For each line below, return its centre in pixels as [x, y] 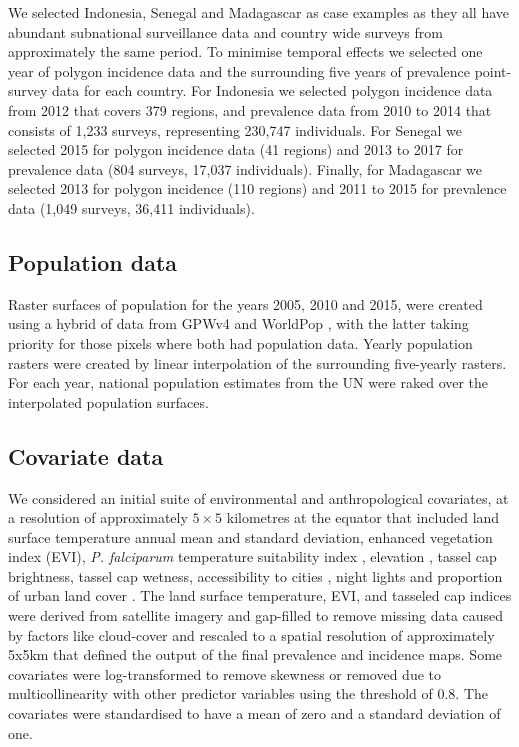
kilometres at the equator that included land [363, 517]
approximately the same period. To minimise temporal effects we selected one [245, 51]
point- [493, 70]
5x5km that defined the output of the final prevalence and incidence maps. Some [255, 654]
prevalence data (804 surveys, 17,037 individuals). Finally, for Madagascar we [245, 168]
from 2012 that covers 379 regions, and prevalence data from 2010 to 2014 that [250, 109]
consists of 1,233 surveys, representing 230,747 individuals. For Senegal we [235, 129]
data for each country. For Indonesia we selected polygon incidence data [272, 90]
